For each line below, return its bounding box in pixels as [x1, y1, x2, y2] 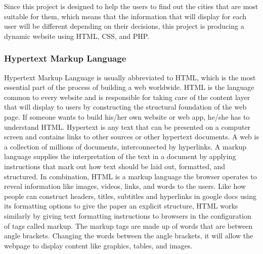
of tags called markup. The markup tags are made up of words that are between [4, 220, 253, 231]
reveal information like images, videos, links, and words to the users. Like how [4, 181, 246, 191]
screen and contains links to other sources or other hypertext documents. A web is [4, 131, 259, 142]
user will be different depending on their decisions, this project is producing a [4, 21, 244, 31]
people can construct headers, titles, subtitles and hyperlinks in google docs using [4, 190, 256, 201]
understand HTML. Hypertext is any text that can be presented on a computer [4, 121, 251, 132]
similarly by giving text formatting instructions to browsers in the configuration [4, 210, 251, 221]
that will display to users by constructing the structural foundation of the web [4, 101, 247, 112]
